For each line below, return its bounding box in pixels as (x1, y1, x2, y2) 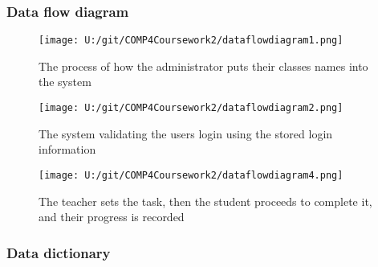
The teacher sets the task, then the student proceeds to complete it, (39, 192, 372, 209)
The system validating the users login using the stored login (39, 125, 333, 142)
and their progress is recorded (39, 208, 185, 225)
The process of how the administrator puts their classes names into (39, 57, 368, 74)
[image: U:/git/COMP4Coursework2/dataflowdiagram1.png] (39, 35, 343, 47)
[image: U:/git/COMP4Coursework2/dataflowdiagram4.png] (39, 169, 343, 181)
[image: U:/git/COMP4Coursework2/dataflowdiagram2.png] (39, 102, 343, 114)
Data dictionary (6, 242, 111, 262)
